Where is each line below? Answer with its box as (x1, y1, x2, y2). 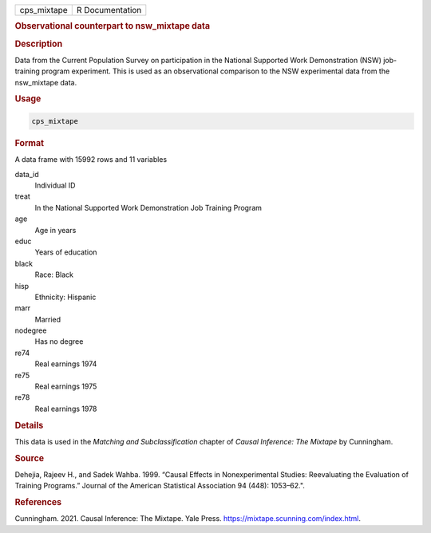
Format (14, 137, 44, 148)
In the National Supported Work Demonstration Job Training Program (34, 203, 263, 212)
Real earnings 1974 (34, 359, 97, 369)
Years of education (34, 247, 97, 257)
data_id (14, 169, 39, 179)
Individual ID (34, 180, 76, 190)
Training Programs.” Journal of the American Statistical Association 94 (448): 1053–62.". (14, 481, 305, 491)
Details (14, 420, 44, 431)
